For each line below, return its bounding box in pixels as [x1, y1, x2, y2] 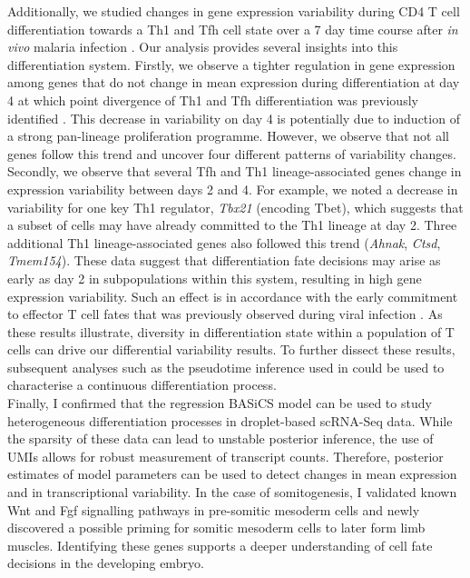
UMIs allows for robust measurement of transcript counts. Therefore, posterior [7, 446, 444, 465]
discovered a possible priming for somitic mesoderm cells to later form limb [7, 518, 426, 537]
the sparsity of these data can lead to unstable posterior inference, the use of [7, 429, 434, 448]
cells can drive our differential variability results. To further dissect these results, [7, 340, 455, 359]
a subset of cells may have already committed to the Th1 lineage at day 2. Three [7, 215, 457, 234]
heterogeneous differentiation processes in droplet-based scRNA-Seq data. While [7, 411, 453, 430]
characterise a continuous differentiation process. [7, 375, 277, 394]
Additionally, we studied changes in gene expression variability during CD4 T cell [7, 2, 460, 20]
